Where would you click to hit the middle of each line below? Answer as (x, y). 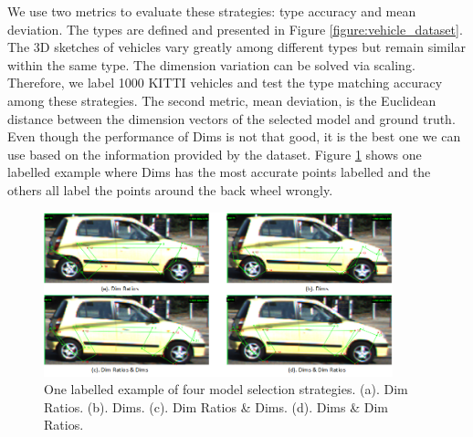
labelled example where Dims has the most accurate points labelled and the (219, 172)
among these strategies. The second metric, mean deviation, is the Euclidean (222, 100)
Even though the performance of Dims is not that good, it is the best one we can (234, 136)
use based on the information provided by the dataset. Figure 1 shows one (215, 154)
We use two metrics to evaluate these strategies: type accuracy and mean (212, 11)
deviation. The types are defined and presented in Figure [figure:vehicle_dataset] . (235, 29)
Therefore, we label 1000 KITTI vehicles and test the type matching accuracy (225, 83)
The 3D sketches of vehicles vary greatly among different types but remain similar (236, 47)
